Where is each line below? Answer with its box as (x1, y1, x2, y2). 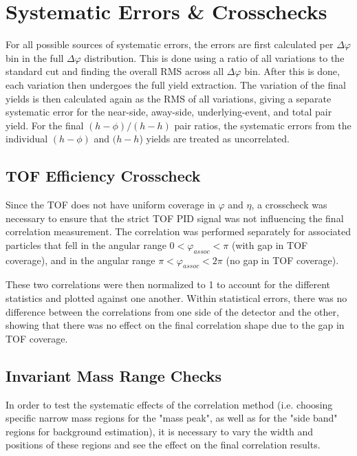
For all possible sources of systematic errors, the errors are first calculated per (6, 37, 334, 52)
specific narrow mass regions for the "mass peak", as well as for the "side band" (6, 411, 338, 425)
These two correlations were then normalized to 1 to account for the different (6, 277, 331, 292)
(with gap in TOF (231, 237, 308, 252)
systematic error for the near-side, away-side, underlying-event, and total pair (6, 105, 332, 119)
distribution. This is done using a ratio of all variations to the (84, 50, 345, 65)
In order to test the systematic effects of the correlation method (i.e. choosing (6, 397, 333, 411)
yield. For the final (6, 118, 84, 132)
